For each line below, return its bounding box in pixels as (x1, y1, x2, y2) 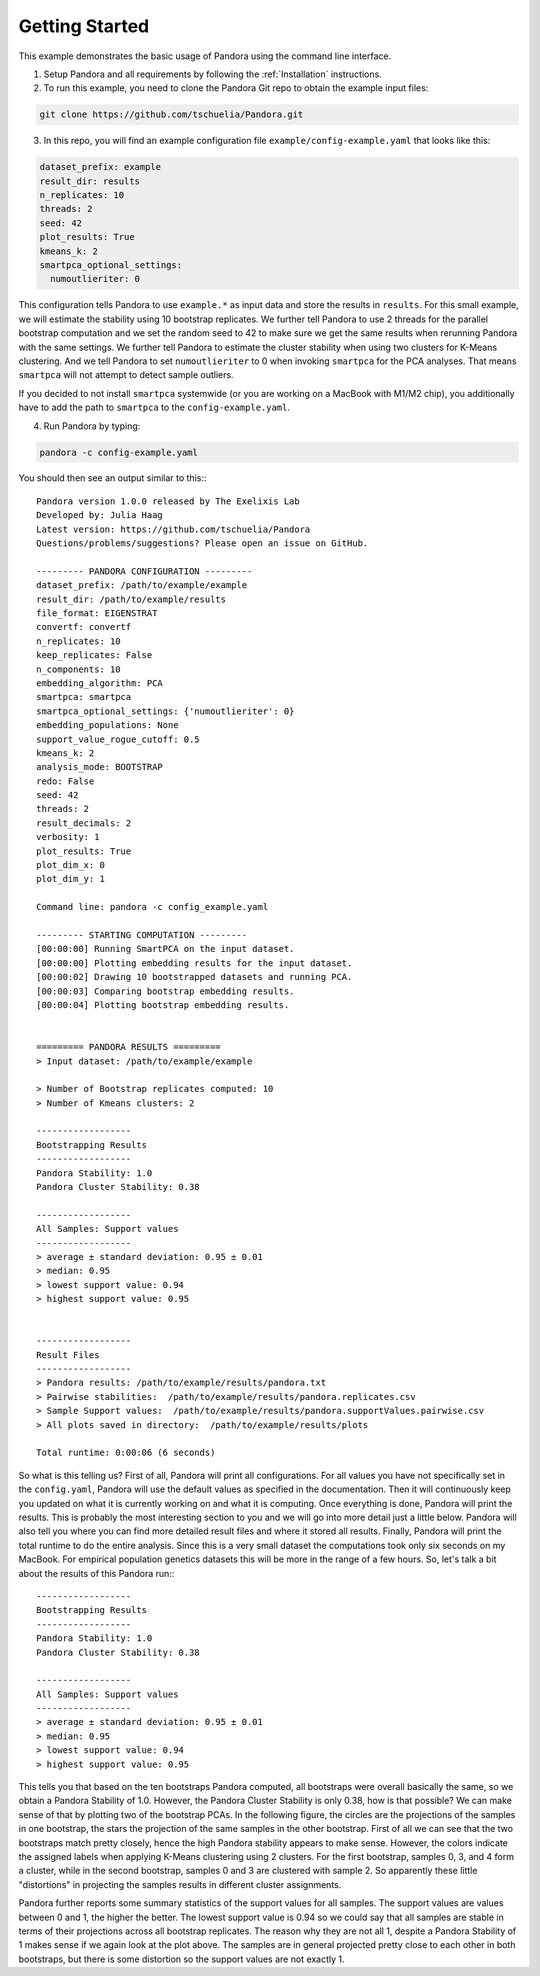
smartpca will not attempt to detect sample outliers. (18, 369, 234, 381)
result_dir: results (39, 175, 140, 187)
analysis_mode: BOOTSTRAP (36, 761, 164, 773)
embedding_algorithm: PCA (36, 677, 164, 689)
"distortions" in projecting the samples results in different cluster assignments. (18, 1878, 342, 1890)
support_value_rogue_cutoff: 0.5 (36, 733, 200, 745)
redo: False (36, 775, 95, 787)
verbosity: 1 (36, 831, 100, 843)
